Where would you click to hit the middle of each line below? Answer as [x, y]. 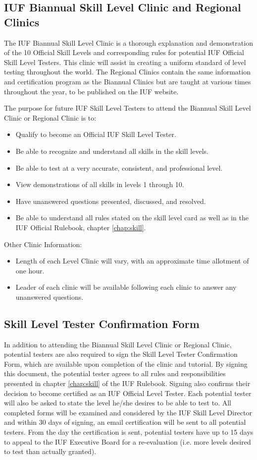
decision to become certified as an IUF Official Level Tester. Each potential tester [128, 393]
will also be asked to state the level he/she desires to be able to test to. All [118, 403]
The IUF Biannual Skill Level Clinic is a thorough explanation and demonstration [128, 42]
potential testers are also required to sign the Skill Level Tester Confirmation [121, 354]
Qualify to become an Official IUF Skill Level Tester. [96, 134]
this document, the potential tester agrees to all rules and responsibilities [115, 373]
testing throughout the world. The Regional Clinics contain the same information [127, 72]
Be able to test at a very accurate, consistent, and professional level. [119, 167]
